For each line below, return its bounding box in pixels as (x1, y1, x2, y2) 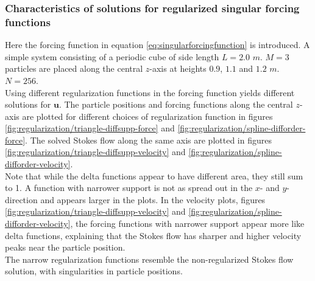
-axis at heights (149, 62, 207, 75)
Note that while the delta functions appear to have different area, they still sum (5, 169, 303, 182)
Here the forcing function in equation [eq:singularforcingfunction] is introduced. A (5, 38, 310, 51)
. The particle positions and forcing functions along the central (58, 98, 293, 111)
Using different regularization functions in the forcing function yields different (5, 86, 295, 99)
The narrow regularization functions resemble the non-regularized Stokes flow (5, 252, 294, 265)
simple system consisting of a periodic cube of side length (5, 50, 219, 63)
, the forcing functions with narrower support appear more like (70, 217, 305, 230)
